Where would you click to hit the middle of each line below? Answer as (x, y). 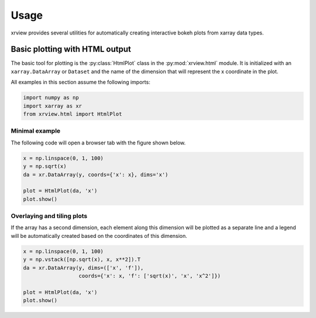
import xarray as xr (52, 106)
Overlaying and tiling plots (49, 216)
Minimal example (36, 131)
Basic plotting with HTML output (71, 49)
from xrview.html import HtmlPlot (73, 114)
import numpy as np (51, 98)
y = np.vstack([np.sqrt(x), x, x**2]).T (82, 260)
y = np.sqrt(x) (45, 166)
